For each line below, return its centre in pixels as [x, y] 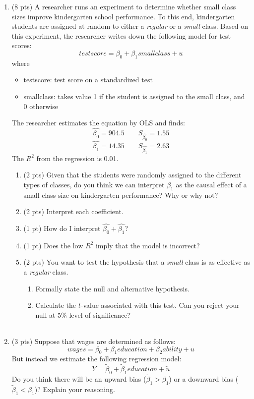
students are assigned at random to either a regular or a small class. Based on [130, 26]
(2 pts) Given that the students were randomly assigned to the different [132, 175]
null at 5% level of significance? [83, 314]
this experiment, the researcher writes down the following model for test [121, 35]
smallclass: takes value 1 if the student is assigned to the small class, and [134, 96]
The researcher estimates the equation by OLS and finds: [98, 123]
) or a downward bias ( [204, 379]
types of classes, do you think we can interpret [94, 184]
